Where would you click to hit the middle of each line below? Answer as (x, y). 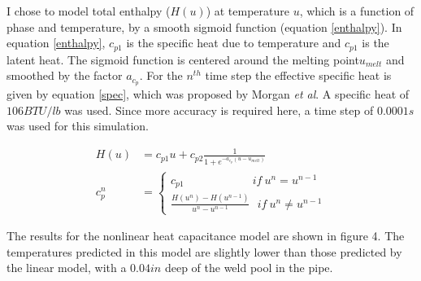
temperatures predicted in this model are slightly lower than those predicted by (204, 251)
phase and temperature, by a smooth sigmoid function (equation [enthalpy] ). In (204, 26)
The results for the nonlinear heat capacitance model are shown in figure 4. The (206, 236)
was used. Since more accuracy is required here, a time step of (219, 110)
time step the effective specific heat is (298, 75)
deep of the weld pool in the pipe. (249, 268)
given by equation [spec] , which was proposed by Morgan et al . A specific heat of (208, 94)
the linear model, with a (67, 268)
